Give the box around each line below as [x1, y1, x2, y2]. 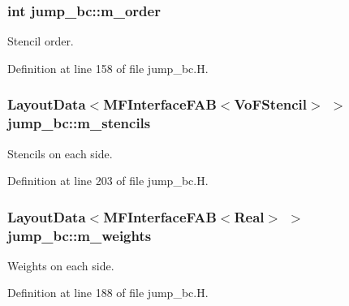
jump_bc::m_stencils [7, 113, 151, 133]
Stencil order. [7, 32, 74, 50]
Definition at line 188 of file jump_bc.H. [7, 284, 209, 301]
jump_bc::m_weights [7, 225, 152, 245]
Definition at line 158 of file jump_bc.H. [7, 59, 209, 76]
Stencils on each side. [7, 144, 113, 162]
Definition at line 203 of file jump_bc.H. [7, 172, 209, 189]
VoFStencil [234, 94, 308, 114]
